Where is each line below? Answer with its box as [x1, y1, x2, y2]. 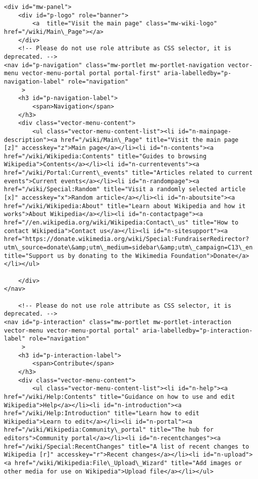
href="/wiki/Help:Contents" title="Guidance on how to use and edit [4, 393, 235, 400]
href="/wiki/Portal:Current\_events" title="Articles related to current [4, 169, 253, 177]
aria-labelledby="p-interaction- [142, 327, 253, 334]
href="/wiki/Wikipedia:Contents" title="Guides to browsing [4, 152, 207, 160]
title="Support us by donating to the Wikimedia [4, 252, 168, 259]
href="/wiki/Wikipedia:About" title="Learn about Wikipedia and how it [4, 202, 246, 210]
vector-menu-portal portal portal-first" [21, 70, 160, 77]
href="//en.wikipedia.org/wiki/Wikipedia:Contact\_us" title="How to [4, 219, 239, 227]
